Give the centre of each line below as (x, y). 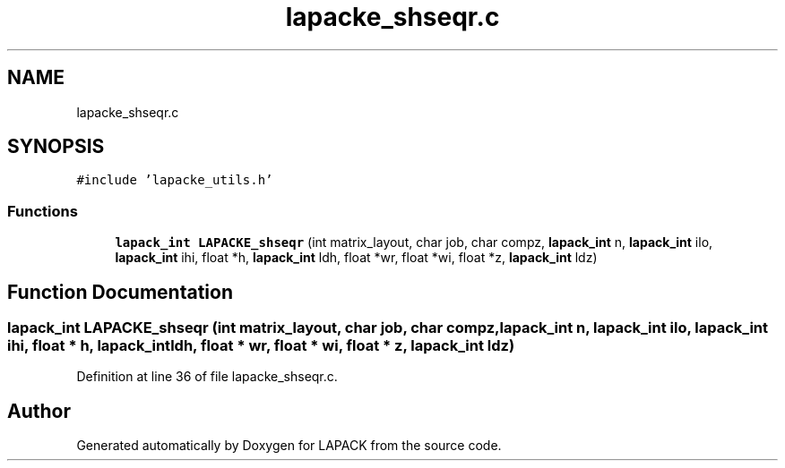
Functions (43, 211)
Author (39, 411)
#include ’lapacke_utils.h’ (175, 180)
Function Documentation (120, 292)
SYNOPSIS (56, 147)
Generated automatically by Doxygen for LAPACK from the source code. (289, 446)
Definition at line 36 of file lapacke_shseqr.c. (207, 377)
